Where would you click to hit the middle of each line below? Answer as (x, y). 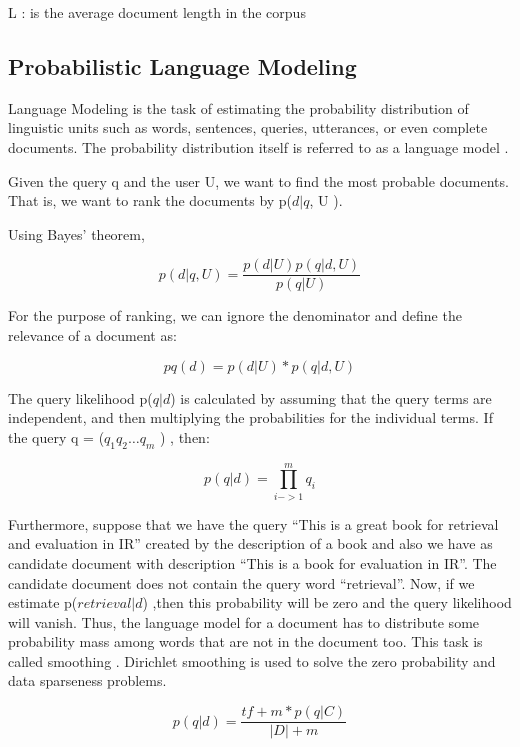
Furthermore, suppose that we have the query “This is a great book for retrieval (253, 523)
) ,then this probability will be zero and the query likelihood (327, 602)
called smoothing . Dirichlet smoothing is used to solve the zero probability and (252, 660)
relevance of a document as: (92, 335)
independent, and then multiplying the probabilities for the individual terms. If (250, 417)
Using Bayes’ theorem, (76, 233)
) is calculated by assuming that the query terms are (331, 397)
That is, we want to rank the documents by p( (150, 200)
